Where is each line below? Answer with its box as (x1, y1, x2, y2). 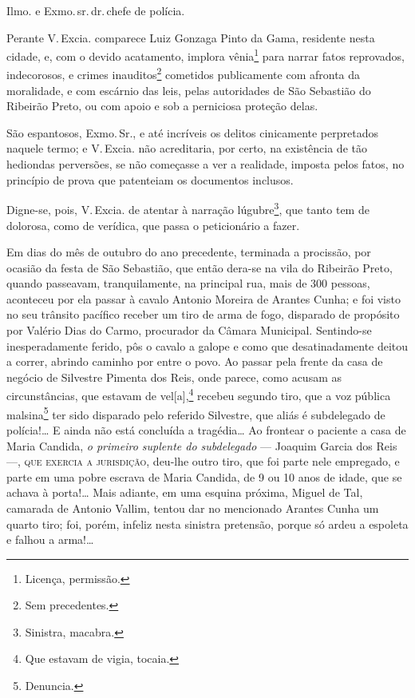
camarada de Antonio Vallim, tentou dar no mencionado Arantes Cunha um (6, 499, 379, 516)
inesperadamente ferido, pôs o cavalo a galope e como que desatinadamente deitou (6, 337, 409, 354)
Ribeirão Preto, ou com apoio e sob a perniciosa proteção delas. (6, 97, 318, 114)
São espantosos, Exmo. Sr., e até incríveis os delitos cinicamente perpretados (6, 124, 378, 141)
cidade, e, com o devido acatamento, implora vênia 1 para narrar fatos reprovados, (6, 46, 405, 64)
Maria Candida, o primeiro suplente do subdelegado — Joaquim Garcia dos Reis (6, 437, 397, 454)
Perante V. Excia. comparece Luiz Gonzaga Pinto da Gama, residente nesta (6, 29, 375, 46)
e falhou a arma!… (6, 531, 94, 548)
